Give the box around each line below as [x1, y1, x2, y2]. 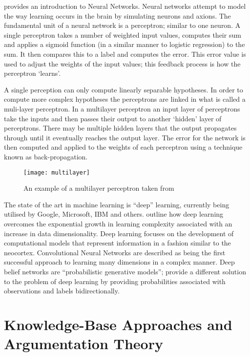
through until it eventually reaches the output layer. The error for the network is [4, 132, 246, 142]
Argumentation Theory [4, 334, 163, 354]
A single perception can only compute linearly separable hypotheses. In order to [4, 84, 243, 94]
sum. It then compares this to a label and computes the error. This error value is [4, 48, 246, 59]
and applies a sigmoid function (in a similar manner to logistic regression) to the [4, 39, 245, 49]
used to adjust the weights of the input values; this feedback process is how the [4, 58, 241, 68]
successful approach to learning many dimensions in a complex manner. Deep [4, 257, 235, 267]
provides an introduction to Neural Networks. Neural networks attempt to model [4, 1, 246, 11]
